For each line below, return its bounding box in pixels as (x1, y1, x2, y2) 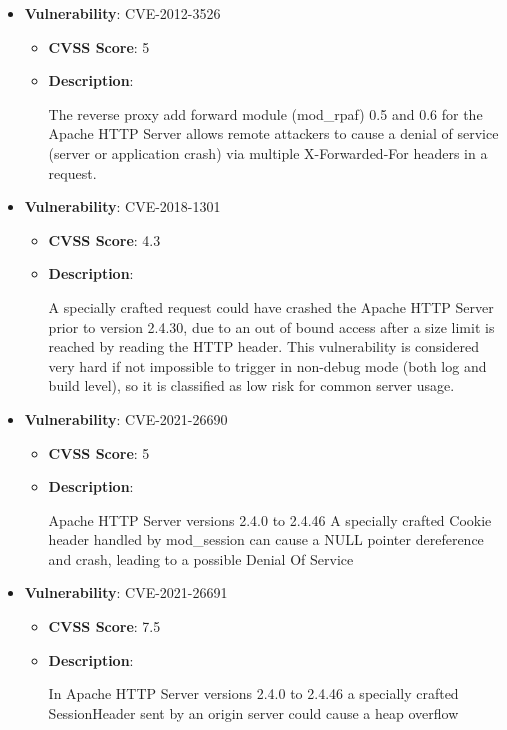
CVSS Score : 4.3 (48, 229, 161, 250)
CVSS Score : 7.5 (48, 616, 161, 637)
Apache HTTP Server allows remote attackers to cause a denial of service (48, 123, 499, 144)
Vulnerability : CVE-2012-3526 (24, 3, 221, 23)
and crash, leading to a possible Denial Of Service (48, 548, 354, 569)
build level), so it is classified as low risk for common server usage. (48, 375, 455, 396)
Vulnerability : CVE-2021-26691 (24, 582, 228, 603)
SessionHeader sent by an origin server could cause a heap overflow (48, 702, 459, 723)
